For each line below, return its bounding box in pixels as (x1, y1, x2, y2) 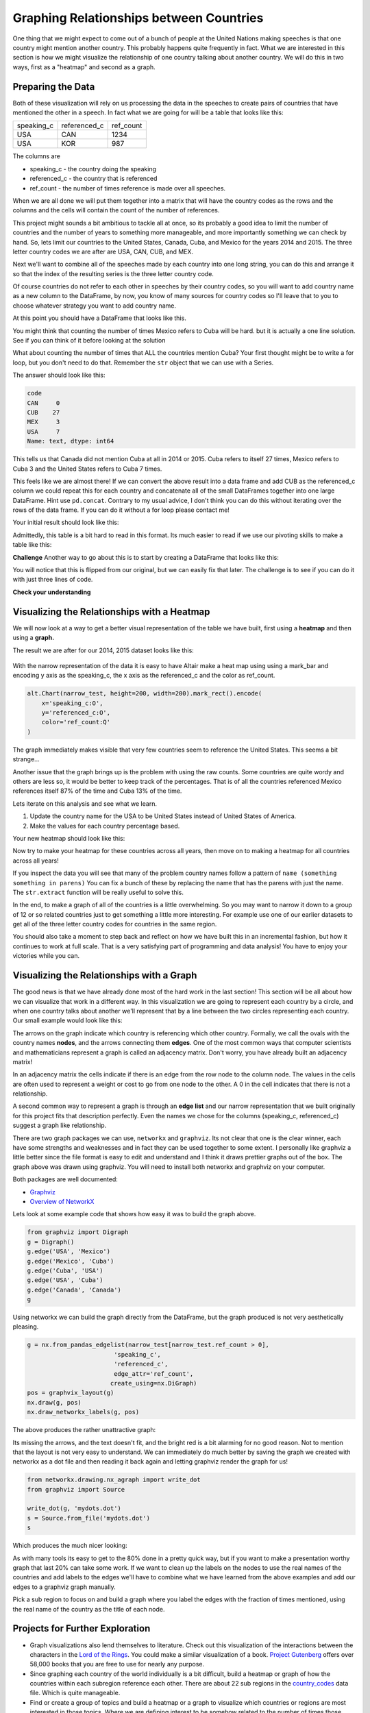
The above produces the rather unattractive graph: (12, 1426, 156, 1434)
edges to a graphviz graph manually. (12, 1583, 116, 1591)
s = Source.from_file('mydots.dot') (27, 1514, 151, 1522)
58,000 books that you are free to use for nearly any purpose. (29, 1660, 205, 1668)
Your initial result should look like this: (12, 518, 119, 527)
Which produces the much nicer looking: (12, 1542, 127, 1550)
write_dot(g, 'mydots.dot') (27, 1505, 121, 1512)
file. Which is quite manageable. (29, 1689, 121, 1697)
